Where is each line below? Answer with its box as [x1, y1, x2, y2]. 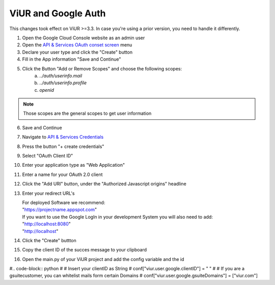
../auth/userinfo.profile [39, 80, 87, 86]
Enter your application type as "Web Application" [22, 162, 125, 168]
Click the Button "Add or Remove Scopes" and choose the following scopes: [22, 65, 182, 71]
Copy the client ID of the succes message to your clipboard [22, 247, 147, 253]
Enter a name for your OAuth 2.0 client [22, 171, 103, 177]
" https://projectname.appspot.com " [22, 206, 97, 213]
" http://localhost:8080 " [22, 221, 71, 227]
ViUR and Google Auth [9, 8, 106, 19]
